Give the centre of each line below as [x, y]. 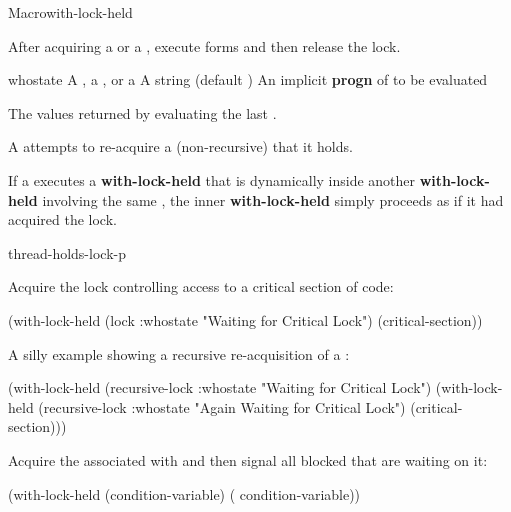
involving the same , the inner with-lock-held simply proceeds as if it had [273, 199]
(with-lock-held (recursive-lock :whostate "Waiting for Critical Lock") [220, 387]
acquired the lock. [62, 219]
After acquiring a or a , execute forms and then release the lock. [204, 45]
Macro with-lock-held [70, 12]
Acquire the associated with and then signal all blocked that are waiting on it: [248, 459]
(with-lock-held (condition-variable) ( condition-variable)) [184, 493]
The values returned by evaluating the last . [142, 112]
